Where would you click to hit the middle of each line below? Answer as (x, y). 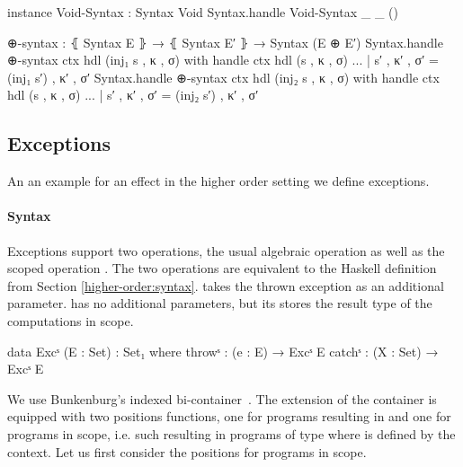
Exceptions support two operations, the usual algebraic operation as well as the (226, 250)
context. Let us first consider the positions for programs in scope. (187, 451)
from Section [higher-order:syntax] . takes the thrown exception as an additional (226, 285)
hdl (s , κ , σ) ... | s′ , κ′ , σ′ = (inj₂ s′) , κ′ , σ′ (133, 95)
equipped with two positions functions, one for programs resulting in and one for (229, 416)
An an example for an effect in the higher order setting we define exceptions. (218, 181)
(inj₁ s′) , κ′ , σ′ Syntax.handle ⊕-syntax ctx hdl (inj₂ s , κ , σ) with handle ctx (223, 77)
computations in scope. (71, 320)
